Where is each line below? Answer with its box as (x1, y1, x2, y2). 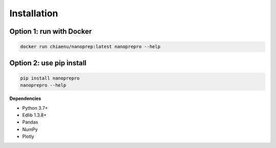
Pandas (22, 119, 38, 125)
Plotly (22, 133, 34, 140)
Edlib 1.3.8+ (22, 112, 47, 118)
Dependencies (9, 95, 41, 102)
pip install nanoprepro (20, 75, 80, 81)
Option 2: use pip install (9, 59, 87, 67)
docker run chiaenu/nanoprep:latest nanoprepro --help (20, 44, 160, 50)
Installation (9, 8, 58, 19)
